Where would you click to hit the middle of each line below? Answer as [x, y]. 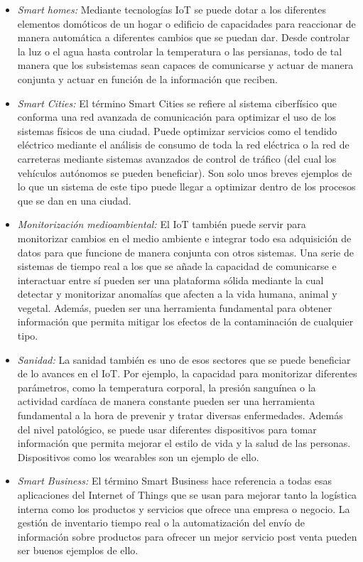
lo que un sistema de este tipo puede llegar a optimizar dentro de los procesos [186, 187]
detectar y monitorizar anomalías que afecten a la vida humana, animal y [177, 294]
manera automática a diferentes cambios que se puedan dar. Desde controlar [184, 37]
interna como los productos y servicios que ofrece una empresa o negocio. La [184, 508]
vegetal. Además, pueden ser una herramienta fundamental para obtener [175, 307]
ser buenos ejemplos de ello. [78, 550]
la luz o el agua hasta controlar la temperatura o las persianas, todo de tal [180, 51]
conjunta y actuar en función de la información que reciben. [147, 79]
